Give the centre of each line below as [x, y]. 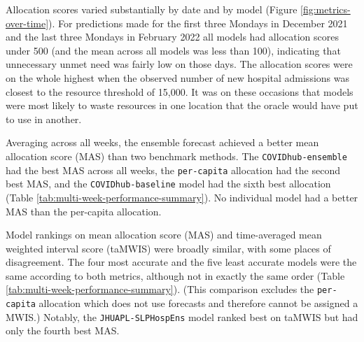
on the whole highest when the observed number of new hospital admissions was [177, 77]
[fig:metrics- [325, 9]
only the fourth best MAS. [63, 330]
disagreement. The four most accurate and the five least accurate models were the [181, 262]
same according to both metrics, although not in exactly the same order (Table [175, 275]
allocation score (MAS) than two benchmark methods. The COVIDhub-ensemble [176, 156]
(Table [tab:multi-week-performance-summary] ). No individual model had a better [182, 197]
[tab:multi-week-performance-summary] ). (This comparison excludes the [160, 289]
